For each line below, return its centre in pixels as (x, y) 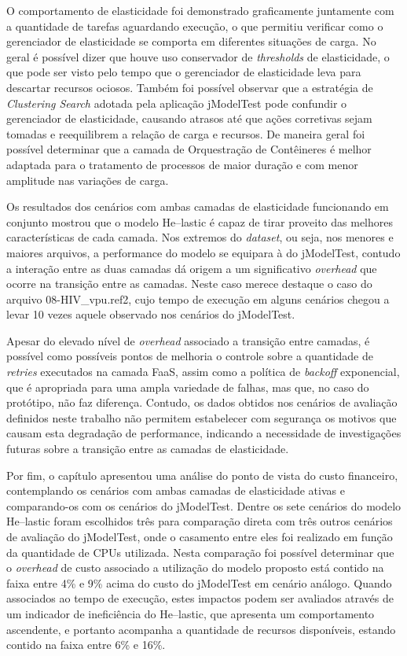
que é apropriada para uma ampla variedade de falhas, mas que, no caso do (188, 387)
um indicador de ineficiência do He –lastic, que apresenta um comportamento (191, 613)
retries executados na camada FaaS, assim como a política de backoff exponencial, (203, 372)
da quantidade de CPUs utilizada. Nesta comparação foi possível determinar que (200, 552)
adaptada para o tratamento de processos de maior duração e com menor (182, 164)
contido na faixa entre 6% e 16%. (86, 645)
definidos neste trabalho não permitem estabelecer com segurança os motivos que (202, 417)
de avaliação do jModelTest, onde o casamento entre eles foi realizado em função (200, 536)
